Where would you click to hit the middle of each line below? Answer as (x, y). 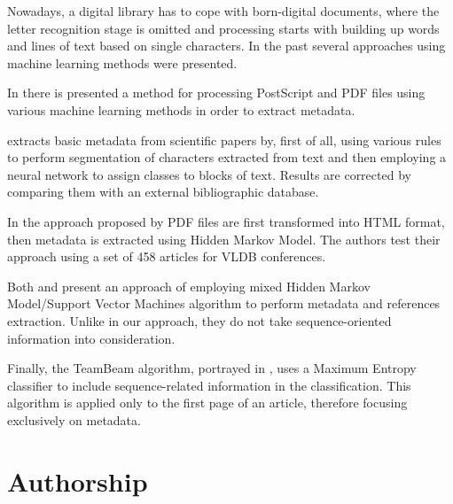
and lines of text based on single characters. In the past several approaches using (226, 46)
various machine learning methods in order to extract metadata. (181, 109)
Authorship (78, 481)
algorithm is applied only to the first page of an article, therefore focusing (207, 403)
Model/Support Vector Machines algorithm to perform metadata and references (224, 303)
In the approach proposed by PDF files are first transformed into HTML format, (226, 221)
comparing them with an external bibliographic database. (163, 192)
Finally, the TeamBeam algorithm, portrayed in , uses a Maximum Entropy (212, 368)
